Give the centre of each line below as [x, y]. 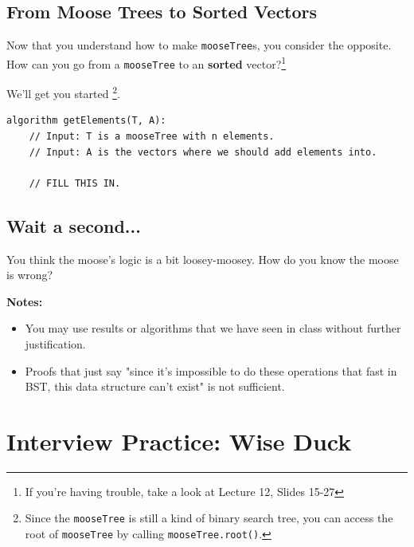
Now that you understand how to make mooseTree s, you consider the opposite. [199, 45]
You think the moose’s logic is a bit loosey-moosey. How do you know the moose [203, 259]
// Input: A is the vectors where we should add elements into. [203, 152]
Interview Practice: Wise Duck [179, 441]
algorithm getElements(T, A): [86, 121]
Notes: [25, 301]
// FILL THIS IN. [75, 183]
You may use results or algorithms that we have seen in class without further [213, 328]
